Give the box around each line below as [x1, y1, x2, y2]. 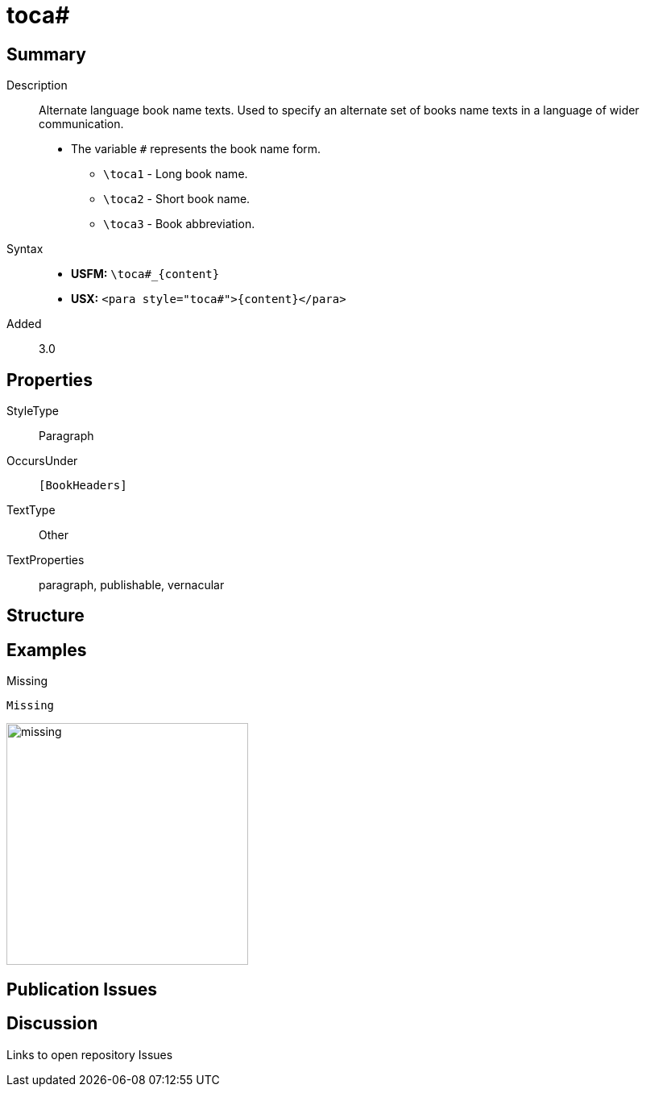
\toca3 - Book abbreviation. [103, 217, 255, 231]
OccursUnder [6, 454, 78, 468]
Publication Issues [6, 979, 158, 999]
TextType [6, 503, 56, 517]
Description [6, 78, 68, 93]
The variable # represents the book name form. [71, 142, 321, 156]
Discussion [6, 1013, 98, 1034]
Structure [6, 605, 85, 626]
